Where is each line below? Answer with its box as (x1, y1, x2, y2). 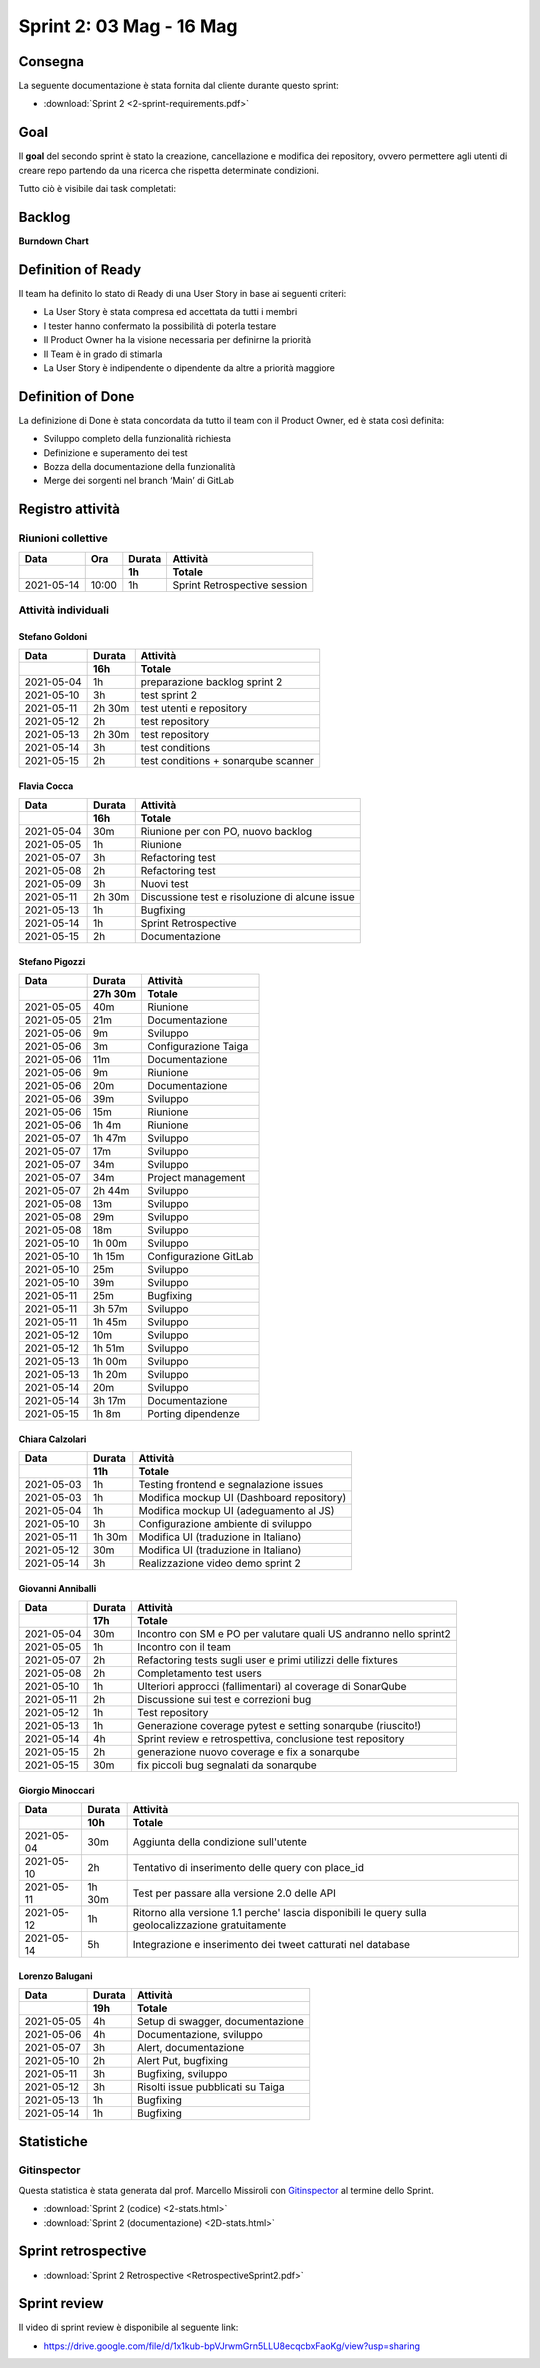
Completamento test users (136, 1666, 262, 1680)
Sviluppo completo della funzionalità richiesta (43, 433, 232, 445)
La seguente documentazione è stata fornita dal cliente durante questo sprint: (18, 80, 339, 92)
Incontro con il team (136, 1640, 232, 1654)
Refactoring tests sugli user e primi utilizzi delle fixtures (136, 1653, 399, 1667)
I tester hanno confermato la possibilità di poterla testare (43, 320, 277, 332)
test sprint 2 (140, 688, 198, 702)
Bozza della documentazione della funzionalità (43, 460, 236, 472)
